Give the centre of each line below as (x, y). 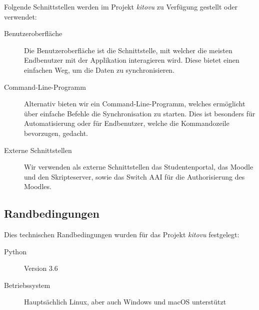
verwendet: (20, 16)
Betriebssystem (27, 285)
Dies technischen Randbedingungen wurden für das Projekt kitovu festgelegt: (122, 235)
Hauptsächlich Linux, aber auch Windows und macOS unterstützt (125, 302)
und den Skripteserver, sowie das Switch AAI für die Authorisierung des (134, 176)
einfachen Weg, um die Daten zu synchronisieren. (99, 69)
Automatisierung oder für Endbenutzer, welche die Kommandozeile (127, 123)
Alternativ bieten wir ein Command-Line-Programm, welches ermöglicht (135, 104)
